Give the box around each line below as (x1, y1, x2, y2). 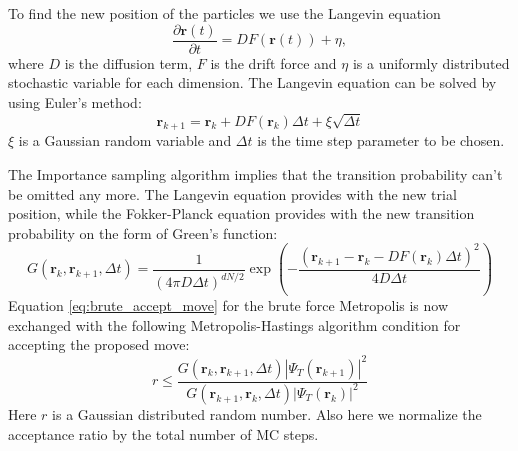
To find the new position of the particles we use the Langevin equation (8, 3, 441, 23)
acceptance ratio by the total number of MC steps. (8, 423, 319, 444)
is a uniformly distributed (352, 52, 510, 73)
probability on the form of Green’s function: (8, 222, 278, 243)
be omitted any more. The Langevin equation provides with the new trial (8, 183, 457, 204)
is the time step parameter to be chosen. (257, 130, 505, 151)
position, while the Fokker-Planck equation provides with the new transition (8, 203, 475, 224)
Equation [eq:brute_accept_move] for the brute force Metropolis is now (8, 295, 449, 316)
